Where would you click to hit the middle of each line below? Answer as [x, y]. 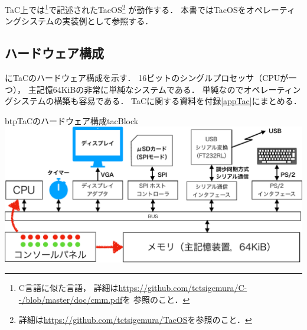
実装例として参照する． [108, 21]
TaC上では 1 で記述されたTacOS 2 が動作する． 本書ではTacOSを [125, 9]
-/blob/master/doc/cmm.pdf [71, 299]
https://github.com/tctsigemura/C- [183, 288]
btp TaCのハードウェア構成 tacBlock [72, 120]
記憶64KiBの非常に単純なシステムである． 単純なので [140, 89]
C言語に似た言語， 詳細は [68, 288]
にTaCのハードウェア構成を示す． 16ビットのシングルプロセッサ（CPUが [147, 78]
